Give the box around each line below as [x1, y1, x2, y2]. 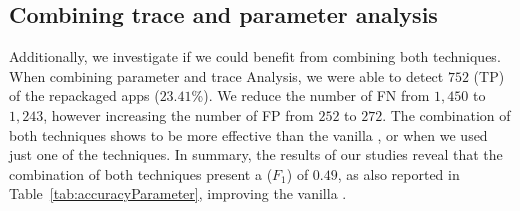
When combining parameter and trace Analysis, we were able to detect [9, 65, 444, 86]
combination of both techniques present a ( [9, 163, 273, 184]
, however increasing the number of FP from [43, 104, 314, 125]
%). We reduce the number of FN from [191, 85, 430, 106]
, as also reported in [337, 163, 460, 184]
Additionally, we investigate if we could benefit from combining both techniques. [9, 46, 501, 67]
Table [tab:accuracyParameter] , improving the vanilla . [9, 183, 347, 204]
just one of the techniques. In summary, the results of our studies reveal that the [9, 144, 503, 165]
